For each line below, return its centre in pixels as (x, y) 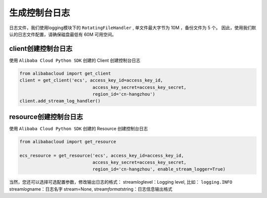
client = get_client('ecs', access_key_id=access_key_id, (91, 80)
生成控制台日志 (40, 13)
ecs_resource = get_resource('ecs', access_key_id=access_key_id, (102, 155)
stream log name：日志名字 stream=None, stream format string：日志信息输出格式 (91, 189)
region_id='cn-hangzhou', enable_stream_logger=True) (159, 169)
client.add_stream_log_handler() (60, 101)
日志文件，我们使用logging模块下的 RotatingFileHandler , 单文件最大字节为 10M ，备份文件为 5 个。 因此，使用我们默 (133, 28)
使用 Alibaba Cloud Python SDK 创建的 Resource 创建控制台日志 (79, 128)
